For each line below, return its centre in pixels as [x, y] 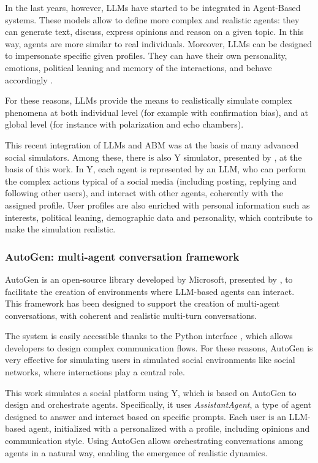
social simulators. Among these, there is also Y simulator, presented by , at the [153, 157]
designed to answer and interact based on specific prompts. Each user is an [146, 416]
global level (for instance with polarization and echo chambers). [124, 124]
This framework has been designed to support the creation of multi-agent [142, 303]
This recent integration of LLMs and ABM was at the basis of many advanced [152, 144]
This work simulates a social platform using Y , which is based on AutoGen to [151, 392]
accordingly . [29, 79]
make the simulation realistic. [60, 229]
